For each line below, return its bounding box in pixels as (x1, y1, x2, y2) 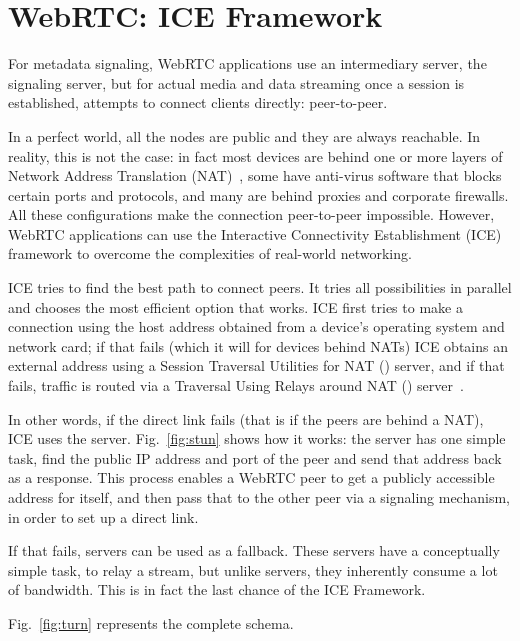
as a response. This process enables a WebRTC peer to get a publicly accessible (8, 467, 495, 488)
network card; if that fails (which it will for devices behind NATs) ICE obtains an (8, 335, 508, 356)
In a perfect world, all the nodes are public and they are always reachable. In (8, 125, 481, 146)
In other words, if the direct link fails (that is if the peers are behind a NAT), (8, 408, 484, 429)
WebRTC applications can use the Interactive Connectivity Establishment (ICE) (8, 223, 502, 244)
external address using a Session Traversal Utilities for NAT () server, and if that (8, 355, 505, 376)
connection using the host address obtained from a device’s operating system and (8, 316, 505, 337)
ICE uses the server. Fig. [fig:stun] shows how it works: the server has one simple (8, 428, 506, 449)
